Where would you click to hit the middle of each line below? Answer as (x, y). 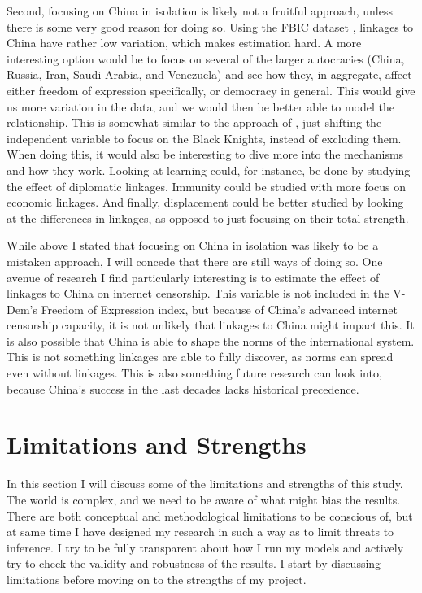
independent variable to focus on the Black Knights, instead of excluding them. (204, 138)
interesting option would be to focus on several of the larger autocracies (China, (206, 58)
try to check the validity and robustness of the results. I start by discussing (194, 563)
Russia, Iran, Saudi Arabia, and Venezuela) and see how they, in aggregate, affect (209, 74)
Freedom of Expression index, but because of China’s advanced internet (219, 309)
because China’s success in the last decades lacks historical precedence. (183, 388)
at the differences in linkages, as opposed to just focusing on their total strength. (208, 218)
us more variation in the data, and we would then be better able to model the (200, 106)
